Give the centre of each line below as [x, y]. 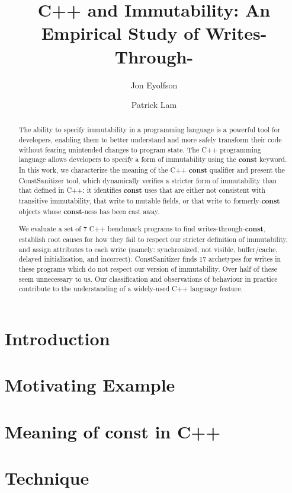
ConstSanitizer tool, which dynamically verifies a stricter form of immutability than [148, 180]
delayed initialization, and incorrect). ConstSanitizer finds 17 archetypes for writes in [150, 259]
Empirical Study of [120, 33]
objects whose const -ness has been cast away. [89, 211]
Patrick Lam [154, 105]
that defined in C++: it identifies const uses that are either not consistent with [142, 190]
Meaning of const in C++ [113, 431]
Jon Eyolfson [154, 85]
